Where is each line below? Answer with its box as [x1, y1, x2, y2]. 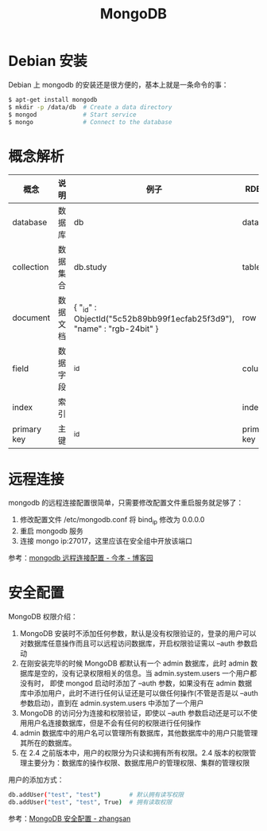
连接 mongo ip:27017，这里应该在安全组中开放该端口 [19, 536, 193, 546]
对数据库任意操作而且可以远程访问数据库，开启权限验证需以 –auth [19, 638, 235, 649]
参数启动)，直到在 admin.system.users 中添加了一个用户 [19, 698, 204, 708]
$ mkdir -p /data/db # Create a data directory [8, 103, 172, 111]
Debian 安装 [8, 53, 87, 70]
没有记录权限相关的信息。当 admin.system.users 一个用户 [61, 669, 250, 678]
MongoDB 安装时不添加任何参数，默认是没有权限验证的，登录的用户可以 [19, 629, 257, 638]
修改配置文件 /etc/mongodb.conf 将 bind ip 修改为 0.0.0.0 [19, 515, 205, 526]
